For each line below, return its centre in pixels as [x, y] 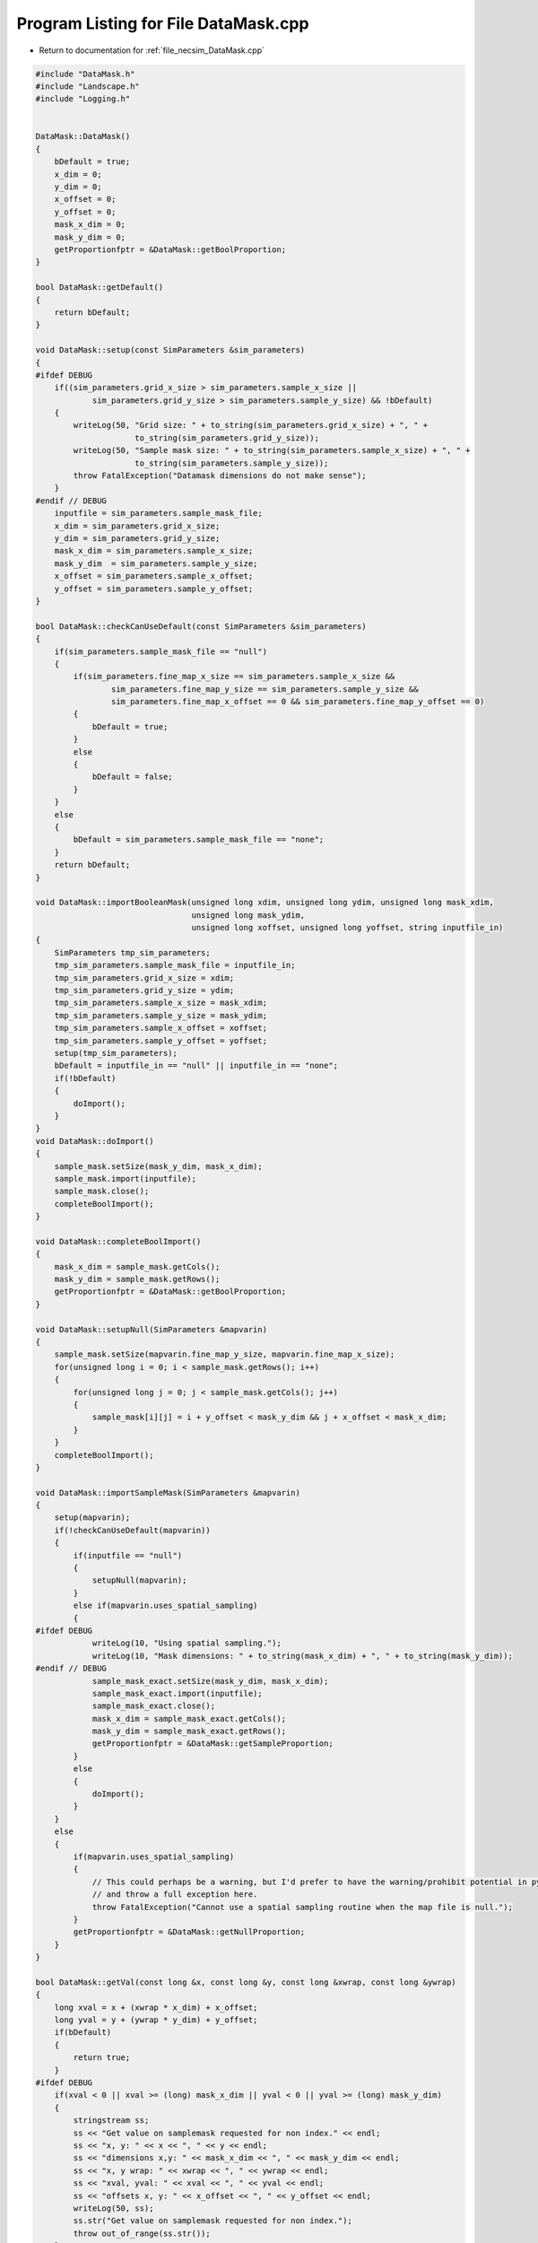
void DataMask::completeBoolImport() [118, 1241]
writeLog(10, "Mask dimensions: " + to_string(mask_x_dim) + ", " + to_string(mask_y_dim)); [302, 1656]
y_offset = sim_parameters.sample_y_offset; [154, 589]
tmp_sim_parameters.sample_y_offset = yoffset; [161, 1040]
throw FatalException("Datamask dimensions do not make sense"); [220, 476]
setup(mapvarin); [92, 1518]
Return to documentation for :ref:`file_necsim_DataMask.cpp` [152, 50]
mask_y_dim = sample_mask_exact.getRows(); [189, 1731]
